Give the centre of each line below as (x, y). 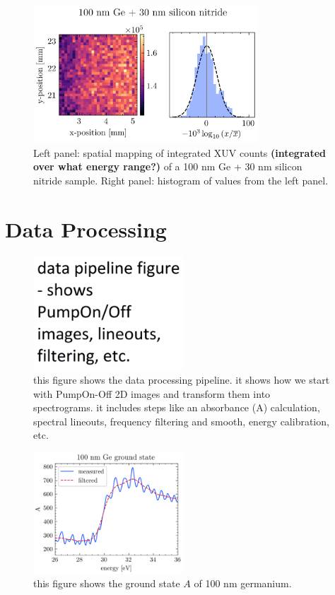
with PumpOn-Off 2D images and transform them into (152, 393)
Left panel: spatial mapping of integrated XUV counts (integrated (180, 152)
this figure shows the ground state (107, 583)
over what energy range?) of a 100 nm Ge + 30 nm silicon (168, 166)
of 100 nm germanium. (243, 583)
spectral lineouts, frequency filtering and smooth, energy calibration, (181, 421)
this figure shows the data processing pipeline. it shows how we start (182, 380)
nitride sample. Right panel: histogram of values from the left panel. (181, 180)
